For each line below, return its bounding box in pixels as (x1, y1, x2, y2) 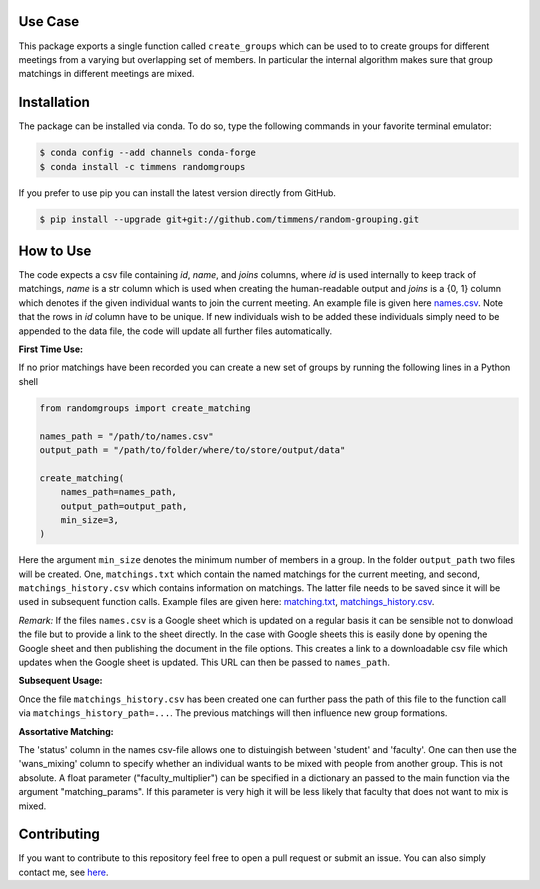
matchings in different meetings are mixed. (18, 68, 195, 80)
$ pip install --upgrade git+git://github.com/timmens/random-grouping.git (39, 213, 420, 225)
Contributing (18, 826, 100, 843)
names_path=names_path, (60, 486, 177, 498)
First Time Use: (18, 343, 84, 355)
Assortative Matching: (18, 725, 114, 737)
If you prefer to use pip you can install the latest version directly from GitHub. (18, 186, 337, 199)
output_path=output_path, (60, 500, 188, 512)
